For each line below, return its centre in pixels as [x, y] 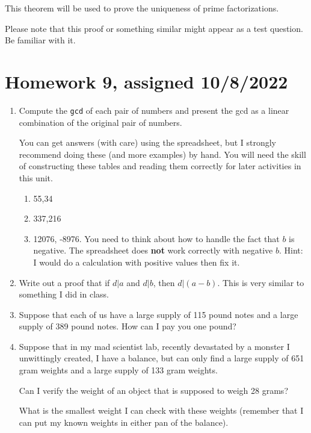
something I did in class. [64, 294]
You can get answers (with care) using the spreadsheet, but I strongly [148, 142]
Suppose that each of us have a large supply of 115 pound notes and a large [159, 314]
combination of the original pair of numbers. [100, 122]
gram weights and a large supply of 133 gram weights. [118, 370]
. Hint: [291, 250]
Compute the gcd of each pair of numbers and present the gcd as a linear [154, 110]
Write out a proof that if [64, 282]
